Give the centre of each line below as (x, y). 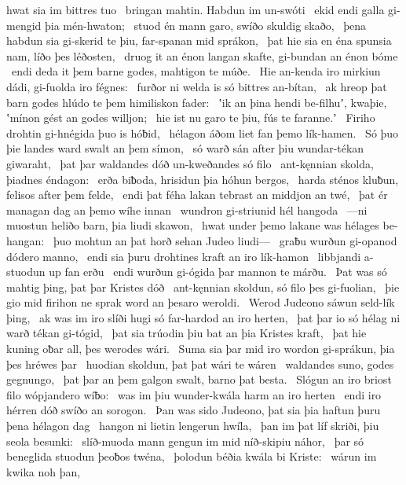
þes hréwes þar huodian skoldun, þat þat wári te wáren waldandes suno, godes (200, 364)
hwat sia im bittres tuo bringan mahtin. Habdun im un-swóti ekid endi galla (196, 9)
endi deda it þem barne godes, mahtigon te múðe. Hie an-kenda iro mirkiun (196, 71)
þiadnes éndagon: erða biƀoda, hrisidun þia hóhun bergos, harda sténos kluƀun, (203, 179)
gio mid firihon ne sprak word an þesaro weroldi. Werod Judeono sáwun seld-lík (201, 302)
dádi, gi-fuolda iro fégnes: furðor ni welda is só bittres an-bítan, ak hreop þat (197, 86)
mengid (24, 25)
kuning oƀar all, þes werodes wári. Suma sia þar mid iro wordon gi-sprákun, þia (201, 349)
